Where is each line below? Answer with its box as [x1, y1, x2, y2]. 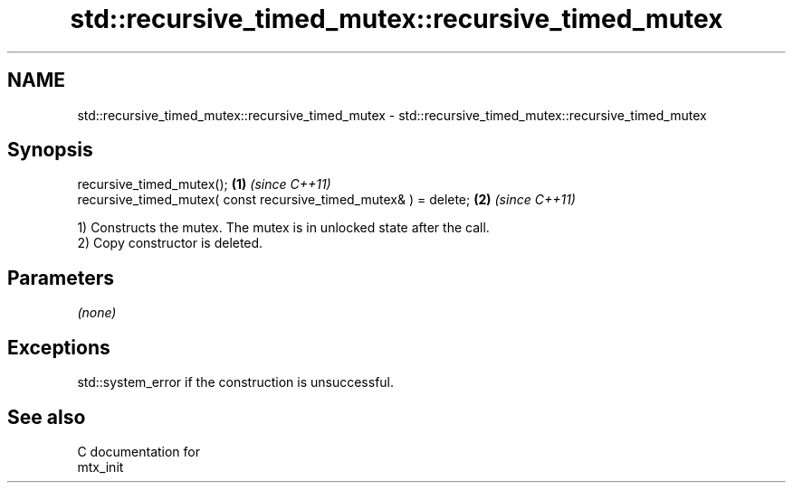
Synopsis [7, 138, 93, 162]
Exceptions [7, 335, 110, 359]
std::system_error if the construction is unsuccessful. [77, 374, 395, 391]
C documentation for [77, 443, 201, 459]
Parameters [7, 266, 114, 289]
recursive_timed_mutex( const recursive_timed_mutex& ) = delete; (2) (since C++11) [77, 192, 576, 208]
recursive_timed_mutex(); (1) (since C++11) [77, 176, 331, 193]
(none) [77, 305, 117, 321]
